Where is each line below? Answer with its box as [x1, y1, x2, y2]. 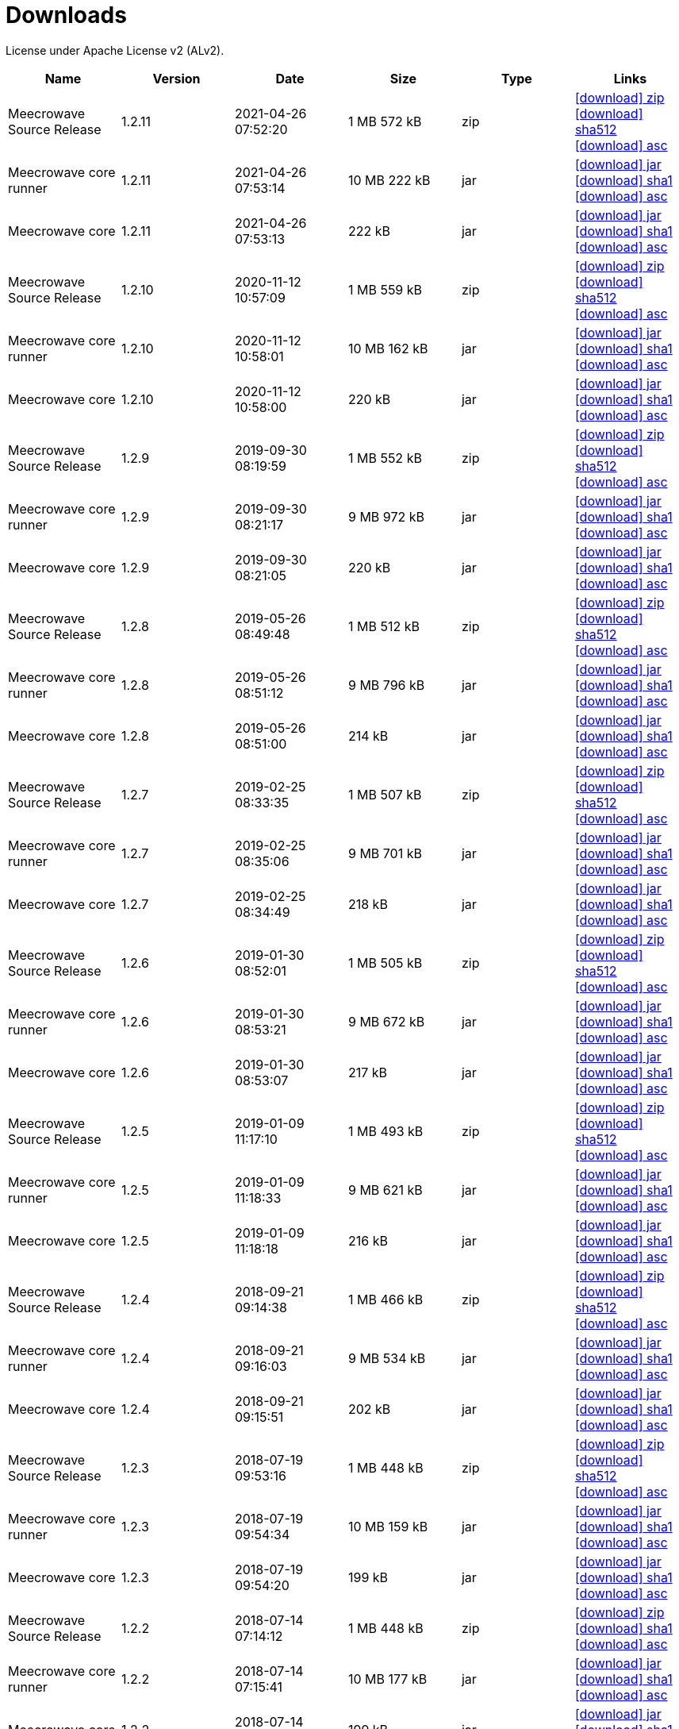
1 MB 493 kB [347, 1123, 424, 1139]
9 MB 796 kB [347, 676, 425, 693]
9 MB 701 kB [347, 845, 422, 861]
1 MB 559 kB [347, 281, 423, 298]
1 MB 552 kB [347, 449, 422, 466]
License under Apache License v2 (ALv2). [6, 43, 224, 57]
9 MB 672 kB [347, 1013, 425, 1030]
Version [152, 70, 201, 87]
